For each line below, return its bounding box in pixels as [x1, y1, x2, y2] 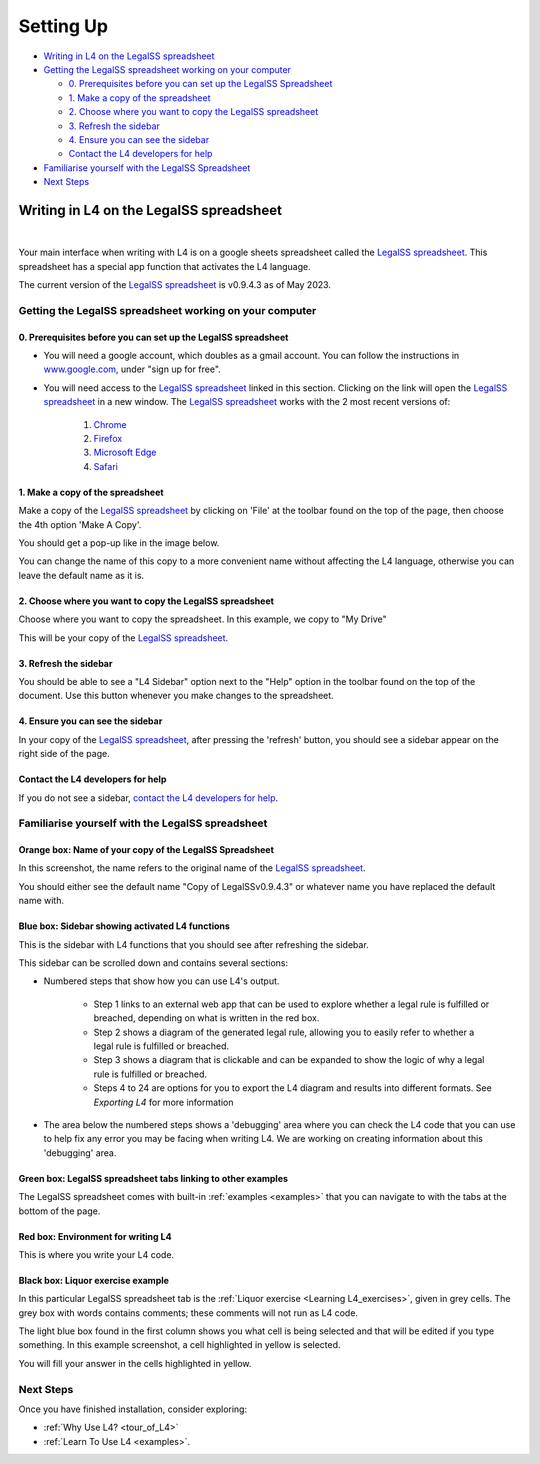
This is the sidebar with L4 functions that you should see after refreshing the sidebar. [18, 938, 369, 950]
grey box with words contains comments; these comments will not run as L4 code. [18, 1306, 359, 1319]
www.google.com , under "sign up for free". [43, 363, 222, 375]
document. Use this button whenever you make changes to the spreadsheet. [18, 690, 334, 702]
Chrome [93, 418, 127, 430]
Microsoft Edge [93, 446, 157, 459]
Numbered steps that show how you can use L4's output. [43, 975, 280, 987]
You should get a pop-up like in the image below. [18, 537, 220, 549]
